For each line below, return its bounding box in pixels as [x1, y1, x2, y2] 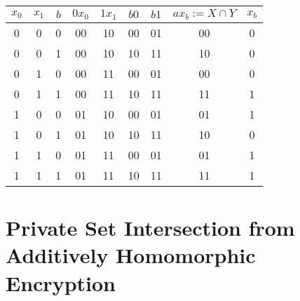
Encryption [6, 268, 116, 297]
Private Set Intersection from [6, 213, 295, 242]
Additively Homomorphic [6, 241, 256, 269]
